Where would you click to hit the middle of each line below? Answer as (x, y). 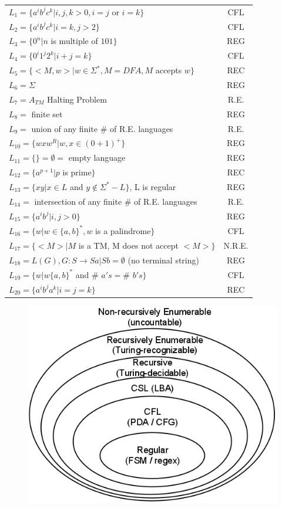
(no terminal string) (163, 260)
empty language (97, 158)
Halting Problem (77, 99)
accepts (169, 70)
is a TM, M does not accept (128, 245)
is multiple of (74, 41)
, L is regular (153, 186)
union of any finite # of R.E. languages (102, 128)
